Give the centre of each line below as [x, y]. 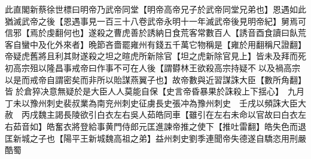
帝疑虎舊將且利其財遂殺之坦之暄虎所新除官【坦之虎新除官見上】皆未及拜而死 [155, 56]
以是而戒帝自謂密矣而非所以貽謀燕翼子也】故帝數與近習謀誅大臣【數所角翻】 [155, 79]
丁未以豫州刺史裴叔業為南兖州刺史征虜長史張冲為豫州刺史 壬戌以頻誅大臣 [151, 103]
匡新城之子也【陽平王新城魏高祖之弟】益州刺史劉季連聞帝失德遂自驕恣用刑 [151, 138]
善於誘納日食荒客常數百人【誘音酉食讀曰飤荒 [218, 33]
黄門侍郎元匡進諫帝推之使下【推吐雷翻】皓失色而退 [205, 126]
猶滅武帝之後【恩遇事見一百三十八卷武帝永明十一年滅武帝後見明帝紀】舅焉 [151, 21]
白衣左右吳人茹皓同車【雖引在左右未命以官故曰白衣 [197, 114]
